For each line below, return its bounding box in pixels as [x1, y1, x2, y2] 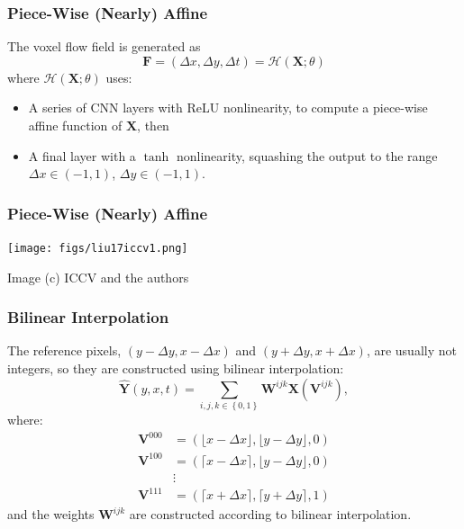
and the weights [7, 505, 95, 524]
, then [137, 116, 169, 134]
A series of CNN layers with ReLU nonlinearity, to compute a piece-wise [28, 98, 428, 117]
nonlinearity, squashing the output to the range [176, 146, 438, 165]
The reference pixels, [7, 341, 122, 360]
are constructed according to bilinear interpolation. [129, 505, 412, 524]
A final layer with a [28, 146, 136, 165]
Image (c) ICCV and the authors [7, 267, 189, 286]
